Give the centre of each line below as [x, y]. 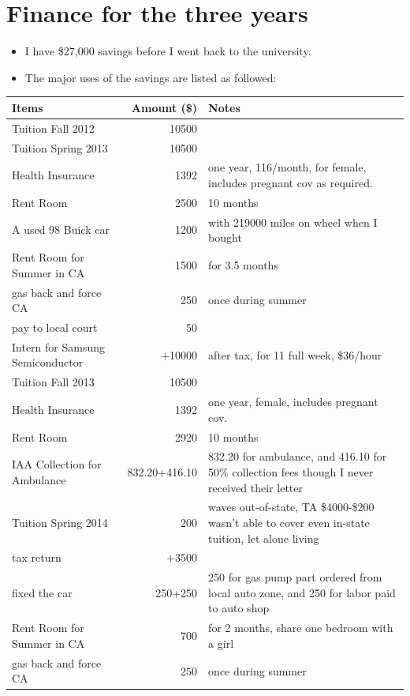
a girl [221, 643]
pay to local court [55, 327]
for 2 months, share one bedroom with [301, 628]
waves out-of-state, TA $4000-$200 [291, 507]
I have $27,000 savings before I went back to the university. [168, 51]
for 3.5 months [243, 264]
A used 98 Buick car [61, 229]
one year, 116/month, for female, [287, 167]
